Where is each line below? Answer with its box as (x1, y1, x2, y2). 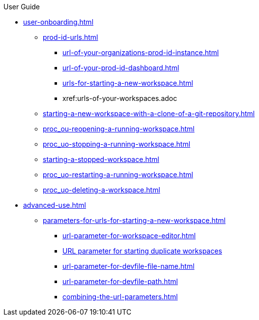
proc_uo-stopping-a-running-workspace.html (43, 140, 191, 148)
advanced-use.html (23, 201, 86, 209)
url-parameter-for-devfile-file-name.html (62, 262, 195, 270)
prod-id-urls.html (43, 33, 98, 41)
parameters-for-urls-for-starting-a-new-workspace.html (43, 216, 226, 224)
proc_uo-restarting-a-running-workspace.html (43, 170, 193, 179)
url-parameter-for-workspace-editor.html (62, 231, 196, 240)
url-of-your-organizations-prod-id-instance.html (62, 48, 219, 57)
